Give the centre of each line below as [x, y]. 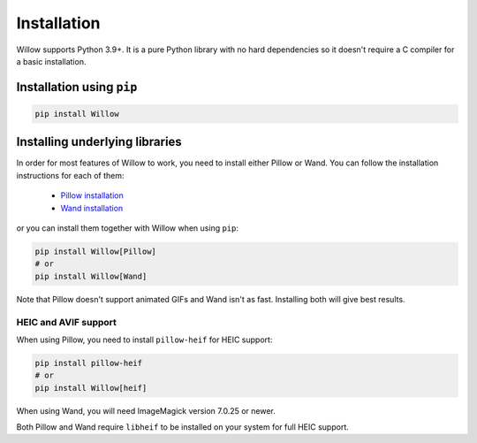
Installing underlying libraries [99, 142]
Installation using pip [77, 87]
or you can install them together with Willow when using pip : [127, 228]
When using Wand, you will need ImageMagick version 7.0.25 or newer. [146, 410]
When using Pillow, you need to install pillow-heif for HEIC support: [144, 340]
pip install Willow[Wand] [91, 276]
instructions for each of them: [70, 175]
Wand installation [92, 208]
